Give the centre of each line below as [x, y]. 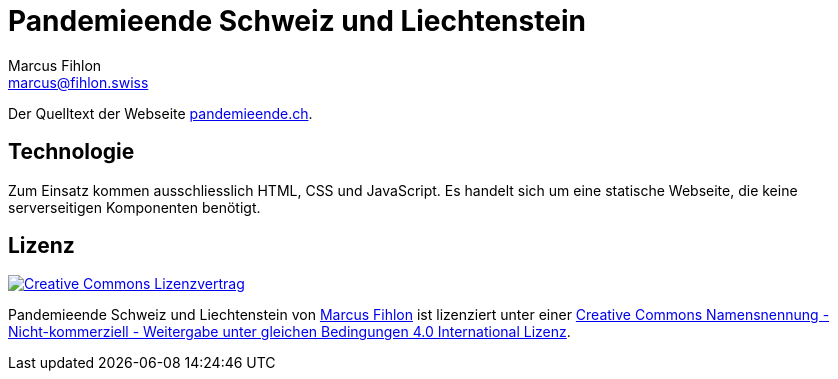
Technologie [71, 152]
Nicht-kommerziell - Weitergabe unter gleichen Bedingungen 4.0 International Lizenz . [289, 332]
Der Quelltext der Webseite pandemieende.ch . [160, 113]
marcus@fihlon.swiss [78, 82]
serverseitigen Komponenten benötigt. [134, 207]
